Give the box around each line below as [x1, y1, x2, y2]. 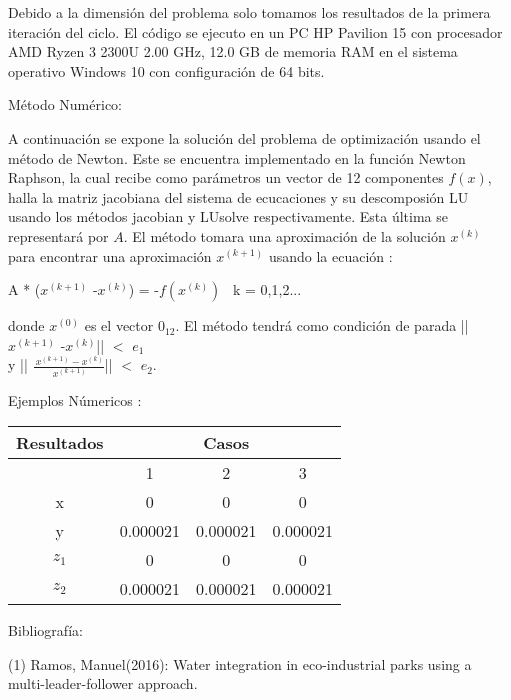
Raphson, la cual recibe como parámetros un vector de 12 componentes [8, 167, 444, 188]
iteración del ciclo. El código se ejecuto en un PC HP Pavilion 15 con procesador [8, 21, 503, 42]
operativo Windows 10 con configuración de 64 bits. [8, 60, 325, 81]
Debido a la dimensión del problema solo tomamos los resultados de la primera [8, 2, 491, 22]
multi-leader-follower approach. [8, 673, 198, 694]
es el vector [84, 315, 154, 336]
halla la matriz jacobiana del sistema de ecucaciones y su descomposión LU [8, 186, 469, 207]
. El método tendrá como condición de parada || [175, 315, 469, 336]
